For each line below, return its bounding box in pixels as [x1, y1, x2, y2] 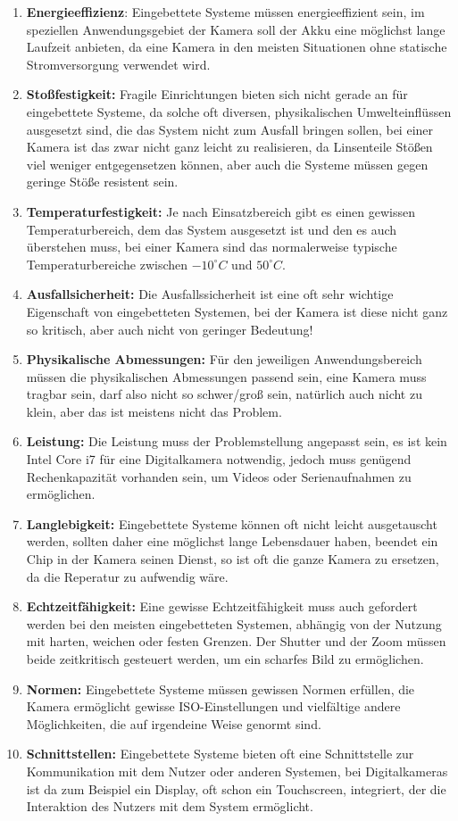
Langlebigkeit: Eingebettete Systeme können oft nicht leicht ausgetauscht [26, 514, 437, 533]
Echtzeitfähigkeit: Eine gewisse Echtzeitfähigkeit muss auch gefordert [26, 597, 418, 616]
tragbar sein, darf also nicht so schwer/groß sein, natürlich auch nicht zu [26, 385, 422, 403]
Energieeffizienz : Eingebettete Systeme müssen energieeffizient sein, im [26, 3, 425, 21]
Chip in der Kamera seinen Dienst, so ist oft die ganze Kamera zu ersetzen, [26, 550, 439, 568]
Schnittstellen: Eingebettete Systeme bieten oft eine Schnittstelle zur [26, 744, 414, 763]
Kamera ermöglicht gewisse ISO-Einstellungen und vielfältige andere [26, 697, 401, 716]
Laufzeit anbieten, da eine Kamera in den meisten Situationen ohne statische [26, 37, 447, 56]
